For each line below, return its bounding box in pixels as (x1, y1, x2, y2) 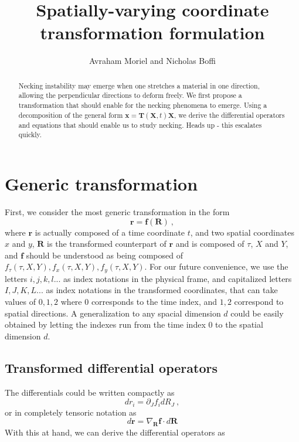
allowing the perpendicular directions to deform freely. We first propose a (18, 90, 242, 100)
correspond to (234, 295, 284, 307)
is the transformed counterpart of (47, 237, 167, 250)
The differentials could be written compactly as (5, 386, 175, 398)
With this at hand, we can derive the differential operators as (5, 426, 225, 438)
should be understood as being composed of (26, 249, 183, 261)
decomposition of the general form (18, 110, 123, 120)
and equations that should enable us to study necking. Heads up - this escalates (18, 120, 262, 130)
